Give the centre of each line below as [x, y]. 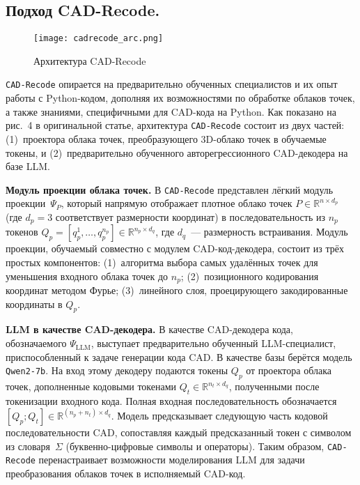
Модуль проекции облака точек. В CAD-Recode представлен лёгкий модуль [170, 189]
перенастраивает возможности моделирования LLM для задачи [172, 460]
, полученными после [274, 386]
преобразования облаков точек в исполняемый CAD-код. [126, 473]
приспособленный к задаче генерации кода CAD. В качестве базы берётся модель [179, 356]
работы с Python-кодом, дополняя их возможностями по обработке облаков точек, [180, 98]
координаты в [34, 303]
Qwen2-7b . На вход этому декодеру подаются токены [117, 370]
